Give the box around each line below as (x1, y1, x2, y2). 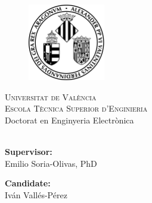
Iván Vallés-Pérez (5, 188, 67, 201)
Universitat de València (5, 90, 97, 103)
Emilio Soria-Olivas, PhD (5, 157, 97, 169)
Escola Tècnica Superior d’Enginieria (5, 102, 148, 115)
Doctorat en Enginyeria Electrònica (5, 113, 134, 126)
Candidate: (5, 177, 51, 189)
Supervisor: (5, 145, 52, 158)
